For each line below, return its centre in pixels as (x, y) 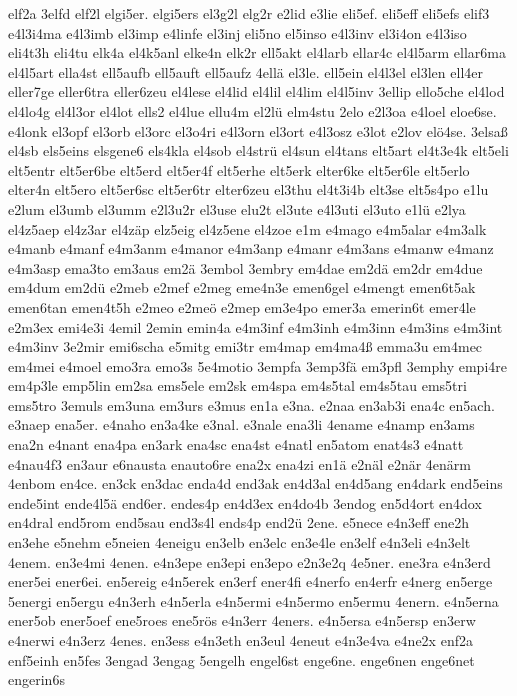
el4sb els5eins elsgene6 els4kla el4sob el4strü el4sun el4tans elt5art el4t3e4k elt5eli (258, 150)
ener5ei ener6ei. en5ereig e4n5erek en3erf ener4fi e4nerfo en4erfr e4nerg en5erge (250, 581)
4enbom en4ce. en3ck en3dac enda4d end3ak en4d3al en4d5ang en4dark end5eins (255, 483)
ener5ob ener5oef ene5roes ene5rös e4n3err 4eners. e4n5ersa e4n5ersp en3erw (242, 620)
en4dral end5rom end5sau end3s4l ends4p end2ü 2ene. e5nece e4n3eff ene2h (239, 522)
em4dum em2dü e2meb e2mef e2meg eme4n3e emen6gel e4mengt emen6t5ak (242, 287)
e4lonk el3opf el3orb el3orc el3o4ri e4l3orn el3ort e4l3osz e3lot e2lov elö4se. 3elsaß (258, 130)
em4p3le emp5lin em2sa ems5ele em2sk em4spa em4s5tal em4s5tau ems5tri (237, 385)
